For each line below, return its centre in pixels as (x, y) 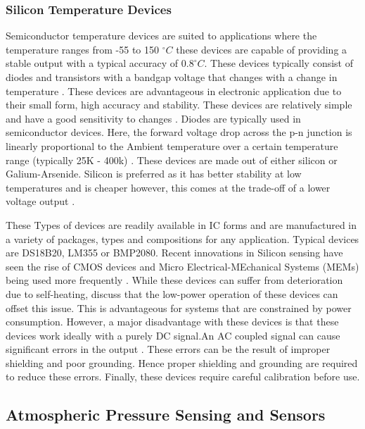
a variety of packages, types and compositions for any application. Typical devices (182, 238)
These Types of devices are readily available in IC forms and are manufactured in (181, 224)
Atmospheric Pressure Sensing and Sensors (166, 415)
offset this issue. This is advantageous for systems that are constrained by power (179, 307)
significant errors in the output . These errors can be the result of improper (168, 349)
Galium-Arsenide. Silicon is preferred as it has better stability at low (154, 174)
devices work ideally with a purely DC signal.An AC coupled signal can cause (173, 335)
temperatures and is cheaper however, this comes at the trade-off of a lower (168, 187)
